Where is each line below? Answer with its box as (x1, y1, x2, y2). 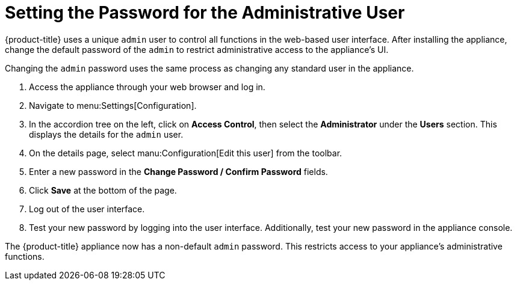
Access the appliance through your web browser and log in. (29, 81, 265, 92)
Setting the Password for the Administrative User (5, 2, 405, 23)
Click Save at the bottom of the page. (29, 185, 177, 195)
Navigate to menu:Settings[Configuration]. (29, 100, 197, 111)
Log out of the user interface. (29, 203, 145, 214)
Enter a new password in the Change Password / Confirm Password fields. (29, 166, 328, 177)
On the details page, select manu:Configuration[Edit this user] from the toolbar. (29, 147, 342, 158)
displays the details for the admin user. (29, 129, 184, 139)
